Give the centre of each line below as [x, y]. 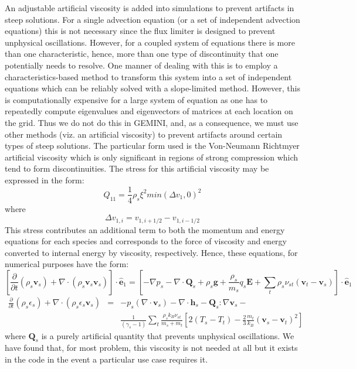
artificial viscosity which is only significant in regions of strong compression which [152, 157]
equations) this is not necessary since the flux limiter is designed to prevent [140, 31]
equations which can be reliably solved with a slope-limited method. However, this [152, 88]
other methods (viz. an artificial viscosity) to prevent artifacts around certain [144, 134]
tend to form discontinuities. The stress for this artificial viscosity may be [137, 168]
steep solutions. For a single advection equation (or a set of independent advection [152, 19]
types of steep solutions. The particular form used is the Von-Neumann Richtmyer [152, 146]
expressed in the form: [45, 180]
